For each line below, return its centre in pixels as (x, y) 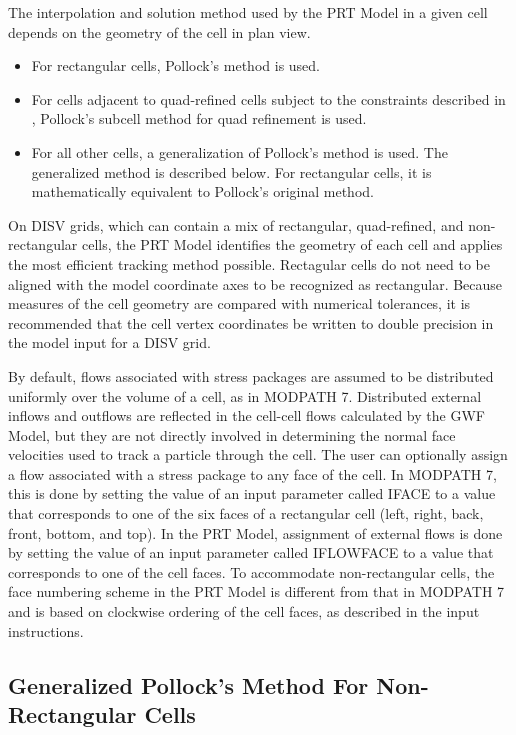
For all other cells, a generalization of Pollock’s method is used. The (239, 151)
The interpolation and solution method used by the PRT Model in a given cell (248, 12)
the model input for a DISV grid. (109, 342)
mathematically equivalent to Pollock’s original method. (202, 191)
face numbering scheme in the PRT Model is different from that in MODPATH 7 (256, 591)
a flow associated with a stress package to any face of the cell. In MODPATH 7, (252, 473)
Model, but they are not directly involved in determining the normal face (232, 434)
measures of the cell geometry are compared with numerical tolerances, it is (239, 303)
